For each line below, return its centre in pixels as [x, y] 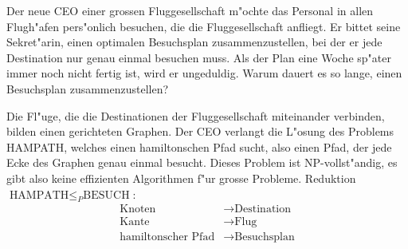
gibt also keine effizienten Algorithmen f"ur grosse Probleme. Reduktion [181, 178]
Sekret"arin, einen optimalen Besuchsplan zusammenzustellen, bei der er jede [194, 42]
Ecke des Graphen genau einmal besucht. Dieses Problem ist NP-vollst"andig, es [202, 162]
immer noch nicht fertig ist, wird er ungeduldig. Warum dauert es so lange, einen [204, 73]
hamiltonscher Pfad [167, 237]
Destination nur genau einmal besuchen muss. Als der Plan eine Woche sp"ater [199, 57]
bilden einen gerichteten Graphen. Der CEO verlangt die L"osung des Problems [200, 131]
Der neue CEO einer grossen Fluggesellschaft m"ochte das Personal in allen [190, 10]
